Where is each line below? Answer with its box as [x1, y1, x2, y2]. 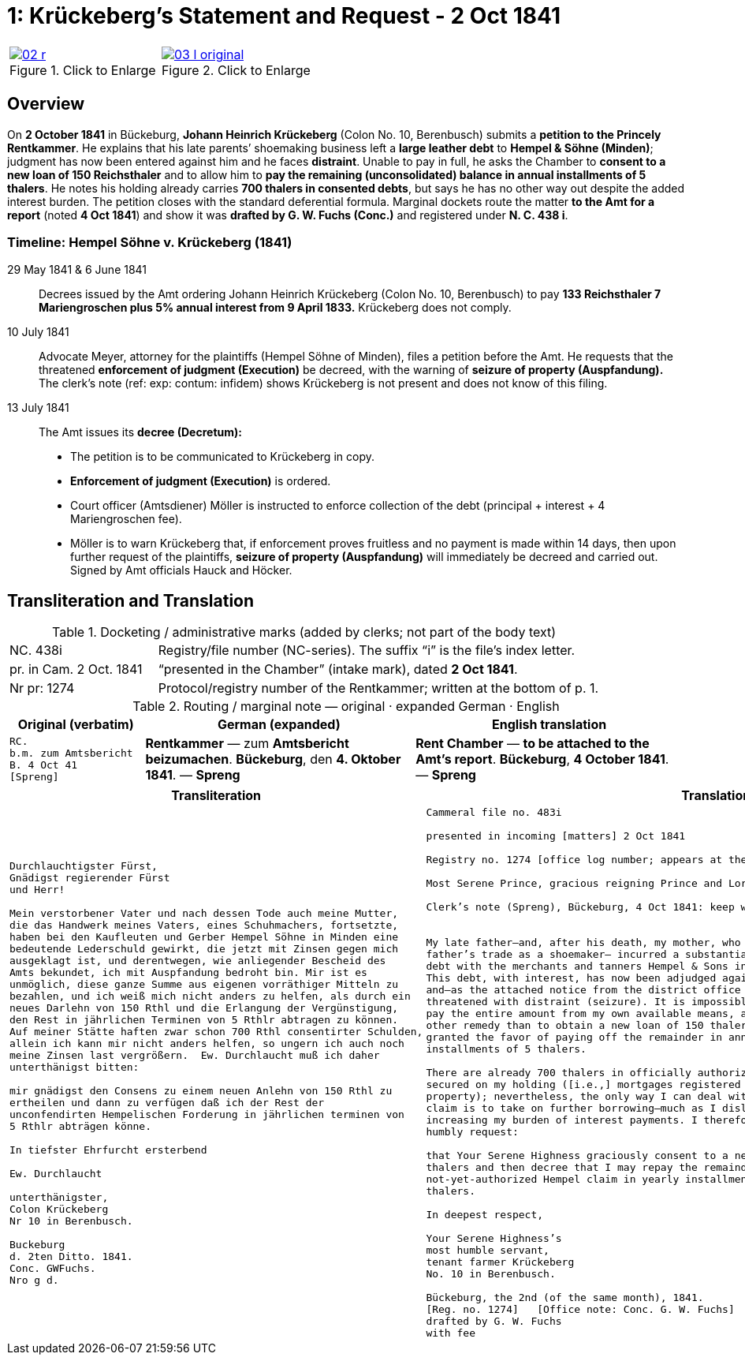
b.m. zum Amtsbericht [9, 747, 133, 760]
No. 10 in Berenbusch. [426, 1268, 556, 1281]
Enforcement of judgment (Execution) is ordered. [70, 474, 331, 488]
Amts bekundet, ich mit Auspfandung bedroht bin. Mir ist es [9, 966, 367, 978]
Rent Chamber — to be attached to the [415, 735, 650, 752]
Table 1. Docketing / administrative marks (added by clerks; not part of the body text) [52, 624, 557, 641]
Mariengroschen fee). [70, 512, 182, 526]
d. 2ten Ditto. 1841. [9, 1250, 133, 1262]
